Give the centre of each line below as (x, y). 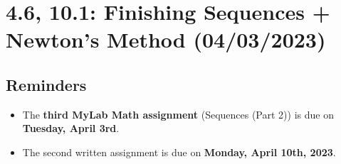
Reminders (46, 84)
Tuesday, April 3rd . (71, 128)
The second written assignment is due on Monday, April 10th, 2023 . (179, 152)
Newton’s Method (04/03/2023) (166, 39)
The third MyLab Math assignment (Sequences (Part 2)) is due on (178, 114)
